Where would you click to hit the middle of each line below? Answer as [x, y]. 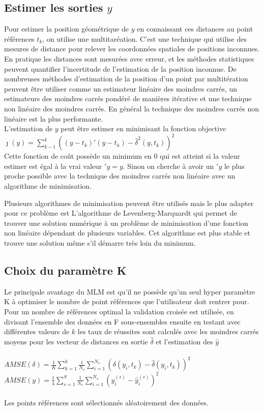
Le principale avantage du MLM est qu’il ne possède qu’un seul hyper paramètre [130, 291]
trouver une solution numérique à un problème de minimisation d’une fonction [126, 223]
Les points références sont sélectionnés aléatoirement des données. [106, 402]
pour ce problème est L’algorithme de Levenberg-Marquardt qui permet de [121, 213]
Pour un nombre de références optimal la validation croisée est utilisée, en [119, 311]
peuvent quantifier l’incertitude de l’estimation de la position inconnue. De [120, 68]
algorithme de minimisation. [48, 186]
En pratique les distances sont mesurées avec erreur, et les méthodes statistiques [129, 58]
